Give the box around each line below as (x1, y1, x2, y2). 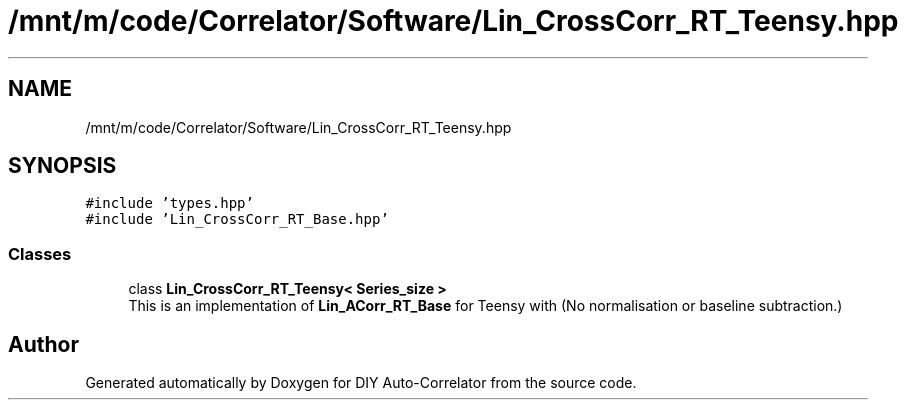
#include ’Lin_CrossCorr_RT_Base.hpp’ (85, 211, 389, 228)
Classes (8, 243, 72, 264)
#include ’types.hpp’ (85, 195, 254, 212)
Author (8, 331, 79, 357)
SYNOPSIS (8, 153, 117, 179)
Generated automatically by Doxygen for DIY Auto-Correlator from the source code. (85, 374, 637, 392)
